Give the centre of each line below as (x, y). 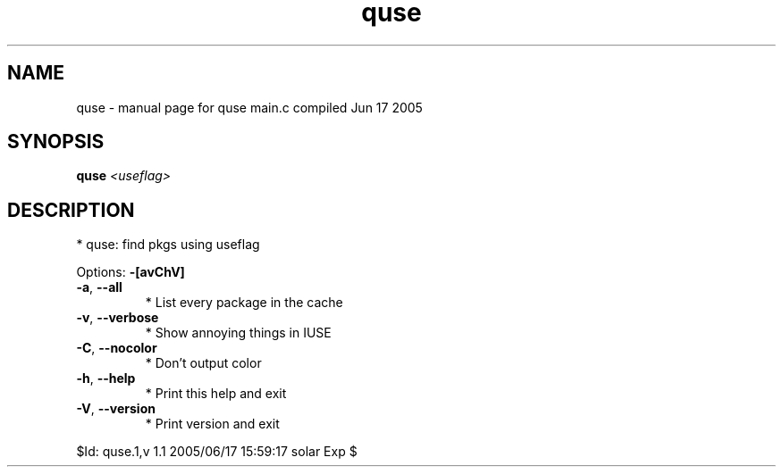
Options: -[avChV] (130, 272)
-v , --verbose (118, 318)
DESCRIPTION (71, 210)
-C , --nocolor (117, 348)
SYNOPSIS (56, 142)
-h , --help (106, 378)
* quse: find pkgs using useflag (168, 245)
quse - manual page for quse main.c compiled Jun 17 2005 (249, 107)
